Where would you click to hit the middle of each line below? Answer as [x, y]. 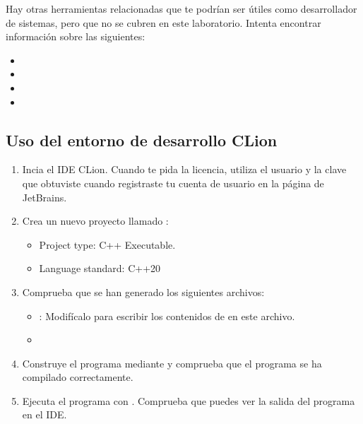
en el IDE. [44, 414]
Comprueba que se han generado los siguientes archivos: [143, 291]
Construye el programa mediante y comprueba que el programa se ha [172, 363]
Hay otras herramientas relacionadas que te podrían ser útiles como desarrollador [181, 8]
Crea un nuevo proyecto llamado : [95, 221]
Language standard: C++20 [100, 268]
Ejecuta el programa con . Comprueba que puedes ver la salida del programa [189, 400]
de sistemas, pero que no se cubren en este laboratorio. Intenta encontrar [163, 22]
